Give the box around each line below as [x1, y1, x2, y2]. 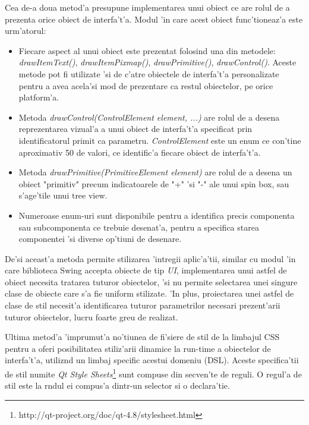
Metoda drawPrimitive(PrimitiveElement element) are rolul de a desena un [18, 166, 292, 178]
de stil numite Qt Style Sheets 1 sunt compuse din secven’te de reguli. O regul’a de [5, 366, 302, 380]
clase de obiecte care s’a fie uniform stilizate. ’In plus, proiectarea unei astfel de [5, 287, 294, 300]
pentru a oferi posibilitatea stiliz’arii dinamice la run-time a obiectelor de [5, 342, 271, 354]
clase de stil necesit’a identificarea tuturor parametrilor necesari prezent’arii [5, 299, 280, 311]
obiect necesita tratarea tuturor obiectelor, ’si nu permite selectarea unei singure [5, 275, 298, 288]
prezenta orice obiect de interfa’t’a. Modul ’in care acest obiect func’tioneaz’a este [5, 12, 303, 25]
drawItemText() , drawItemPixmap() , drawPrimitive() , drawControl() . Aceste [18, 56, 297, 68]
